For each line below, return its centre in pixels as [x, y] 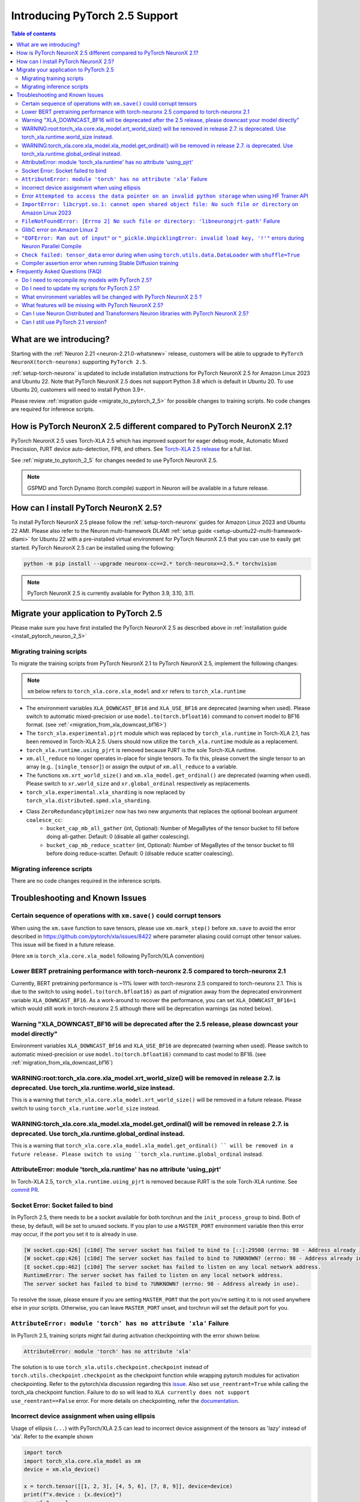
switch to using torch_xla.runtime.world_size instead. [85, 1108]
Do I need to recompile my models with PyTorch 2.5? [87, 280]
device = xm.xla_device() [62, 1469]
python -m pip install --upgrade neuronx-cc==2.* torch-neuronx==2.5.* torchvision [150, 564]
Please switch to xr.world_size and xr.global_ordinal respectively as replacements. [139, 783]
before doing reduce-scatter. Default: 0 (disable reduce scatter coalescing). [140, 854]
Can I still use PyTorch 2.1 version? [64, 322]
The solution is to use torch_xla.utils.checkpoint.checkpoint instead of [110, 1367]
